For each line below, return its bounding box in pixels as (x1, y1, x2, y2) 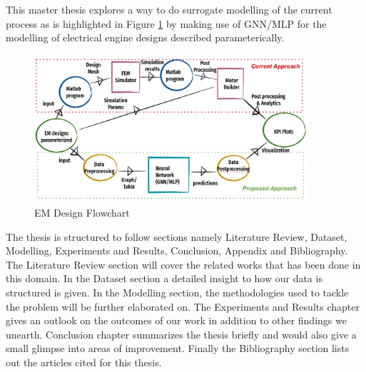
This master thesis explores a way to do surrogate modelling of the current (6, 2, 332, 16)
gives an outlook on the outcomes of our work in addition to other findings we (6, 313, 347, 328)
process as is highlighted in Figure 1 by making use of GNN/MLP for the (6, 16, 327, 31)
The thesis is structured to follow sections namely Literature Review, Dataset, (6, 229, 347, 244)
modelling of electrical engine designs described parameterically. (6, 30, 285, 45)
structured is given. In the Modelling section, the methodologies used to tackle (6, 284, 349, 299)
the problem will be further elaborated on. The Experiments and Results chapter (6, 299, 360, 314)
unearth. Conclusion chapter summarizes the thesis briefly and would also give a (6, 326, 357, 341)
